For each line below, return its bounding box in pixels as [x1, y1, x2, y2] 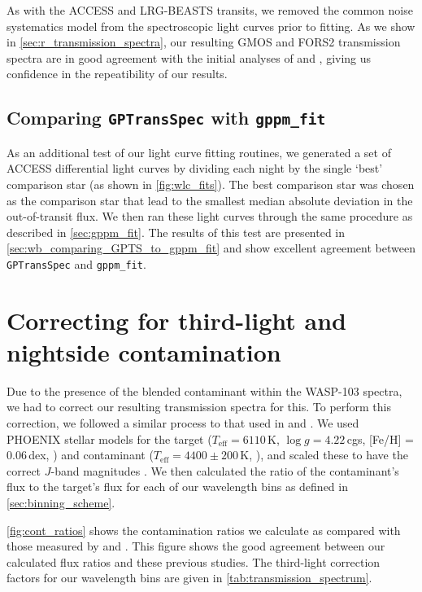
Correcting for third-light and [7, 303, 346, 336]
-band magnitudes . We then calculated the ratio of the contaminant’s [50, 462, 399, 479]
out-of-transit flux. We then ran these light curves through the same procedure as [7, 208, 413, 225]
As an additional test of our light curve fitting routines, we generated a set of [7, 143, 391, 160]
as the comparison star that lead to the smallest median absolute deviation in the [7, 191, 413, 208]
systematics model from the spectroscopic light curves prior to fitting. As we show [7, 17, 415, 34]
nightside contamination [7, 335, 281, 368]
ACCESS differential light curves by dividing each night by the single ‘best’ [7, 160, 383, 177]
